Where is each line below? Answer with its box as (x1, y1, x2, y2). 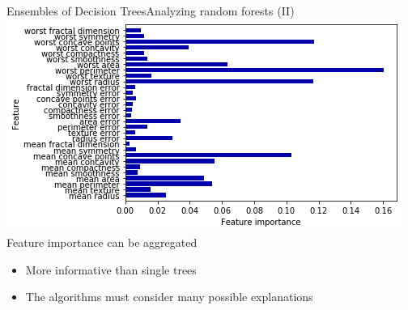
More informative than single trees (25, 261, 197, 278)
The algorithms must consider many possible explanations (25, 288, 313, 305)
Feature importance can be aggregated (6, 234, 198, 251)
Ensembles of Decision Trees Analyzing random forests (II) (6, 2, 295, 19)
